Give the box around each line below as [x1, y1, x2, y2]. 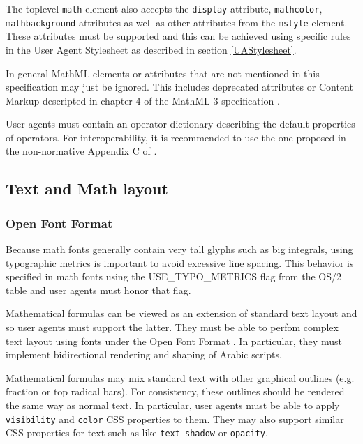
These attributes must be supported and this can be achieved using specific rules [6, 29, 351, 43]
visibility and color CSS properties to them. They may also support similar [6, 411, 344, 426]
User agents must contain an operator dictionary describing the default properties [6, 116, 355, 131]
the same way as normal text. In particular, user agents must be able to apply [6, 398, 340, 412]
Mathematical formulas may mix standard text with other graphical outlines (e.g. [6, 370, 355, 385]
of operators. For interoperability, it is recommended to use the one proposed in [6, 130, 346, 144]
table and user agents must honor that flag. [6, 282, 191, 297]
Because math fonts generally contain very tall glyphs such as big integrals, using [6, 242, 353, 257]
